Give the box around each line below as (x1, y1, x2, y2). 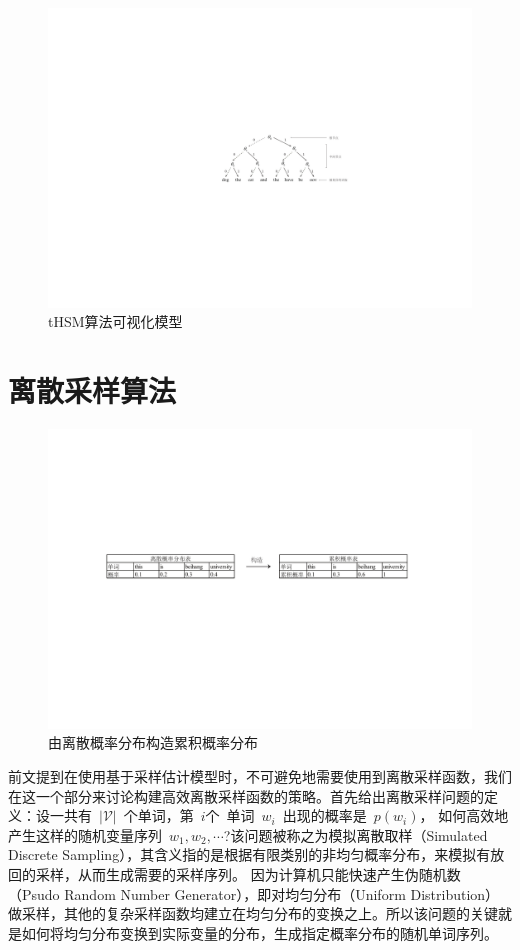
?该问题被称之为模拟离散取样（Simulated (223, 824, 488, 845)
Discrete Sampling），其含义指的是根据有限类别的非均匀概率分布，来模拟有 (8, 844, 491, 865)
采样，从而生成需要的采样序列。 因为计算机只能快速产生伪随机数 (35, 864, 461, 885)
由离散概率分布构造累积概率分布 (48, 732, 258, 753)
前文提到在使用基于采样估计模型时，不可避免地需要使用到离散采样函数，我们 (8, 766, 512, 787)
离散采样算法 (8, 370, 177, 411)
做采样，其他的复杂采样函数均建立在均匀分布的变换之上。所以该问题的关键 (8, 903, 498, 924)
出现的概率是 (282, 805, 367, 826)
